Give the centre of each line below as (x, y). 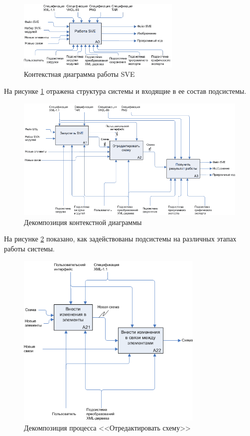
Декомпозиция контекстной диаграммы (83, 222)
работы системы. (29, 249)
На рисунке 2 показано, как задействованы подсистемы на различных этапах (120, 239)
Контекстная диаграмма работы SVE (79, 74)
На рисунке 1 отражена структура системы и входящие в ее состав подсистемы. (125, 91)
